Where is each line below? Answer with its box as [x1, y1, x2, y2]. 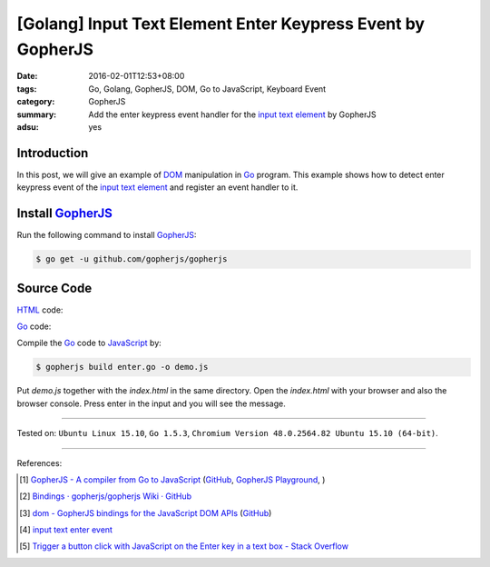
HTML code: [16, 304, 64, 315]
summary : [16, 109, 57, 120]
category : [16, 96, 55, 107]
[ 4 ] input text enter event [19, 524, 113, 535]
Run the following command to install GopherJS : [16, 230, 197, 241]
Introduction [16, 145, 89, 161]
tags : [16, 83, 37, 94]
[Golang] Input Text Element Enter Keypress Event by [16, 14, 426, 34]
